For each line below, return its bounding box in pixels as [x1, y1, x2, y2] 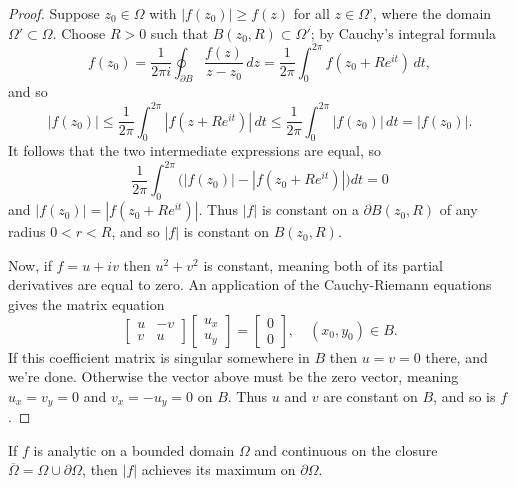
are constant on [323, 385, 418, 406]
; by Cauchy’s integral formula [310, 22, 497, 43]
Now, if [8, 254, 52, 275]
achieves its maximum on [141, 459, 296, 480]
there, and [425, 346, 488, 367]
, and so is [433, 385, 496, 406]
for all [293, 3, 330, 23]
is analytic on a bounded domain [33, 439, 235, 460]
